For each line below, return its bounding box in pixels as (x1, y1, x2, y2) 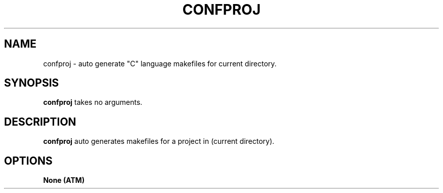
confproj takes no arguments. (43, 98, 143, 107)
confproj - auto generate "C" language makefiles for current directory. (43, 59, 277, 68)
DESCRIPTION (4, 115, 76, 128)
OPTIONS (4, 154, 53, 167)
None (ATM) (43, 176, 85, 185)
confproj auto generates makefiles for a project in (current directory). (43, 137, 275, 146)
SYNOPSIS (4, 76, 59, 90)
